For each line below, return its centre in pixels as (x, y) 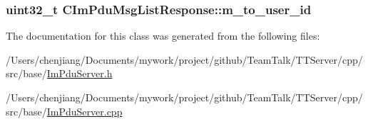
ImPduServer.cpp (85, 111)
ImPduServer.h (80, 73)
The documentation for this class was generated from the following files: (163, 36)
